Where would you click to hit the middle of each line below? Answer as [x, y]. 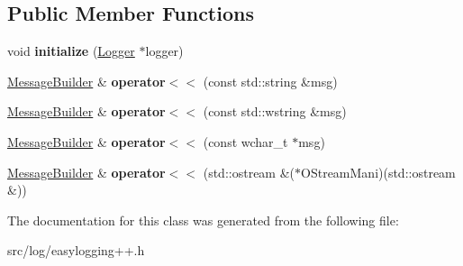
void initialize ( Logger [71, 51]
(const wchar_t [245, 141]
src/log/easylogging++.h [76, 250]
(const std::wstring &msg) [275, 111]
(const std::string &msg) [270, 81]
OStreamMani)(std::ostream [378, 172]
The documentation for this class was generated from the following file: [203, 220]
